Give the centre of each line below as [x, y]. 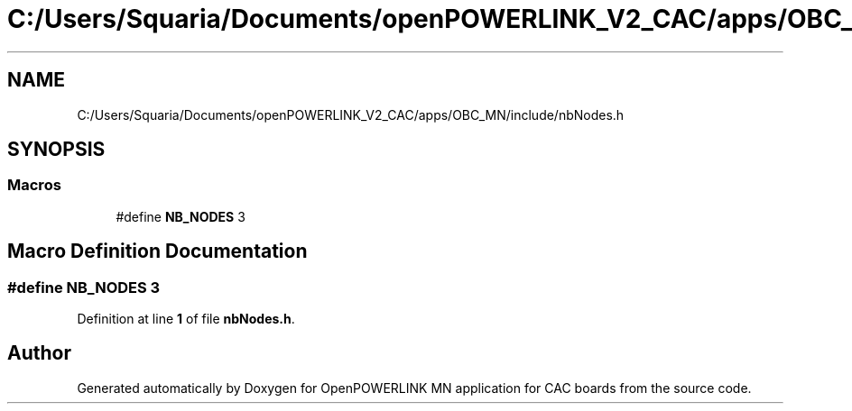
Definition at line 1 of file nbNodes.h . [186, 319]
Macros [34, 185]
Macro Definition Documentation [157, 251]
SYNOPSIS [56, 150]
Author [39, 353]
